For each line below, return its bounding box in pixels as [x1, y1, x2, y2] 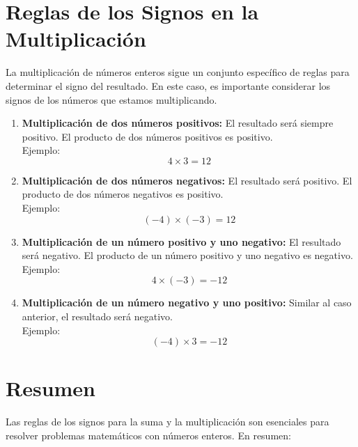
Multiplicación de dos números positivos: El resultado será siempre [22, 116, 334, 130]
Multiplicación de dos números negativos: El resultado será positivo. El [22, 173, 352, 187]
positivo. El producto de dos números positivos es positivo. [22, 129, 273, 143]
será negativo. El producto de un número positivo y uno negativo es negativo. [22, 248, 353, 262]
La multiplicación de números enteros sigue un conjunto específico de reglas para [6, 65, 350, 79]
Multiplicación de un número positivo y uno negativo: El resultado [22, 234, 341, 249]
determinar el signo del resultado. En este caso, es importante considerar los [6, 78, 331, 93]
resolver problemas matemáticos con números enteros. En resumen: [6, 428, 291, 442]
